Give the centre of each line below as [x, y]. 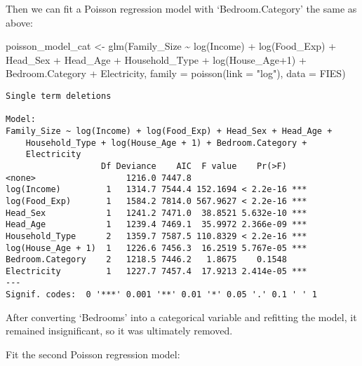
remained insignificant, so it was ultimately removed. [119, 331]
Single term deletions [59, 96]
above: [19, 22]
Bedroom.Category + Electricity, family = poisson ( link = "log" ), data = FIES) [176, 73]
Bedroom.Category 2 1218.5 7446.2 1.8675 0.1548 [146, 260]
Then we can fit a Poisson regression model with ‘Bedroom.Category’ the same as [181, 8]
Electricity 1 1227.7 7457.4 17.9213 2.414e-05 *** [156, 271]
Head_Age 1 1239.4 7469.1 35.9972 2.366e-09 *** [156, 225]
